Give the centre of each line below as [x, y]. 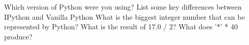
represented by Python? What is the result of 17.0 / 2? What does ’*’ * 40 [121, 27]
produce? [18, 36]
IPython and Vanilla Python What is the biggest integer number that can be [124, 16]
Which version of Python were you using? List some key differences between [123, 7]
